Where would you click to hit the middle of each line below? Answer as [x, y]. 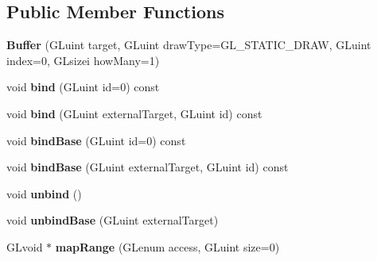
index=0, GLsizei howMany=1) [83, 60]
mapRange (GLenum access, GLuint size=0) [167, 246]
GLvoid [25, 246]
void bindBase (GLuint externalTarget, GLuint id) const [148, 167]
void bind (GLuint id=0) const [83, 87]
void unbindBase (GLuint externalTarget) [113, 220]
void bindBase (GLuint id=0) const [96, 140]
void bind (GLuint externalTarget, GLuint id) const [134, 113]
